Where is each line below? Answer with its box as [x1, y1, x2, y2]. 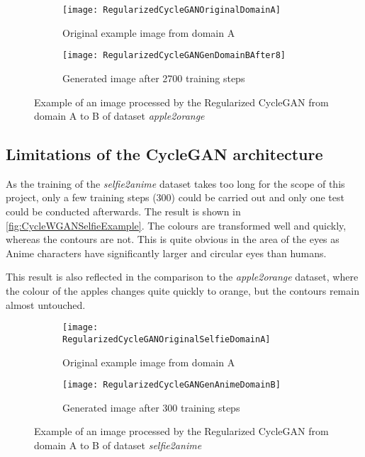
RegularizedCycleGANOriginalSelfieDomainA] [62, 334, 271, 344]
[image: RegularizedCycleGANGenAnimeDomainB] [62, 380, 281, 390]
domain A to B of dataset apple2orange [34, 108, 205, 123]
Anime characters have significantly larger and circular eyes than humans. [6, 245, 327, 260]
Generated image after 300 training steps [62, 400, 240, 414]
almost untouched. [6, 297, 86, 312]
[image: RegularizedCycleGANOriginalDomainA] [62, 5, 281, 15]
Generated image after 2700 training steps [62, 70, 245, 85]
